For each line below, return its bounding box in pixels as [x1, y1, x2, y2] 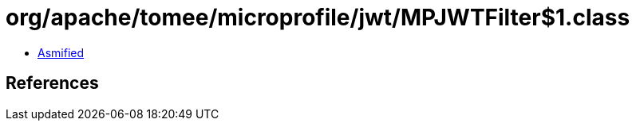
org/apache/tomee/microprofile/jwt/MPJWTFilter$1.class [6, 4, 630, 31]
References [6, 73, 99, 94]
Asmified [38, 45, 85, 60]
